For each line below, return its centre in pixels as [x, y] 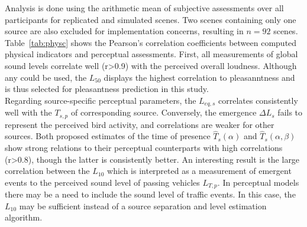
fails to [290, 112]
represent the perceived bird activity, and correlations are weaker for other [140, 124]
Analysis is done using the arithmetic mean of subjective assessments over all [144, 8]
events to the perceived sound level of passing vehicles [102, 182]
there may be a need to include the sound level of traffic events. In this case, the [150, 194]
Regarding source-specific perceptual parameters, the [101, 100]
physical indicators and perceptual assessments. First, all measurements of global [151, 54]
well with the [28, 112]
